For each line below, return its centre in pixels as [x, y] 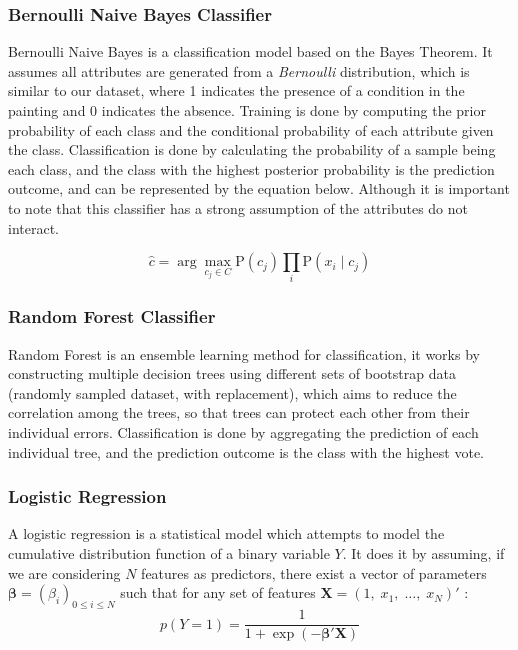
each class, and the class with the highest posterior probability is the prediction [251, 168]
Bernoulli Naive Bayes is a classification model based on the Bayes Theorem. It [250, 51]
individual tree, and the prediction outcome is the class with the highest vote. [246, 451]
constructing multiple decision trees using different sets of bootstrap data [232, 373]
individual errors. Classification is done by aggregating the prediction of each [243, 432]
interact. [33, 227]
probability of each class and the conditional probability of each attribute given [251, 129]
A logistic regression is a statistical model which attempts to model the [226, 533]
